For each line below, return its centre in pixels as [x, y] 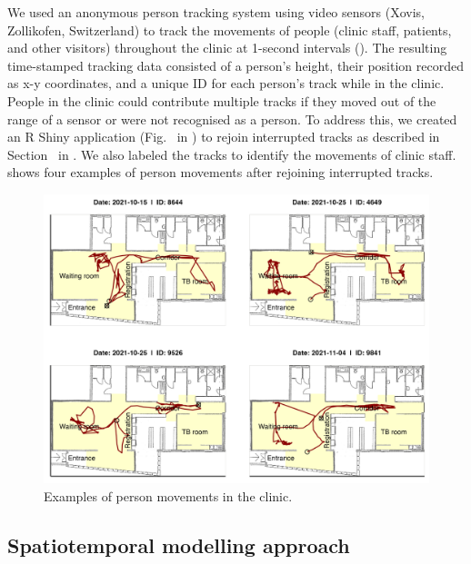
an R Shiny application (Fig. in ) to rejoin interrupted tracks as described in [224, 137]
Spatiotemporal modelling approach [179, 544]
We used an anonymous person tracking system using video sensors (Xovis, [216, 12]
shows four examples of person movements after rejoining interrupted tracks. [220, 172]
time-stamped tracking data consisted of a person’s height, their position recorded [235, 65]
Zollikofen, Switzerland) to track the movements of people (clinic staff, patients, [230, 30]
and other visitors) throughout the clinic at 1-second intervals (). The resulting [227, 48]
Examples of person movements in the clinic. [168, 495]
